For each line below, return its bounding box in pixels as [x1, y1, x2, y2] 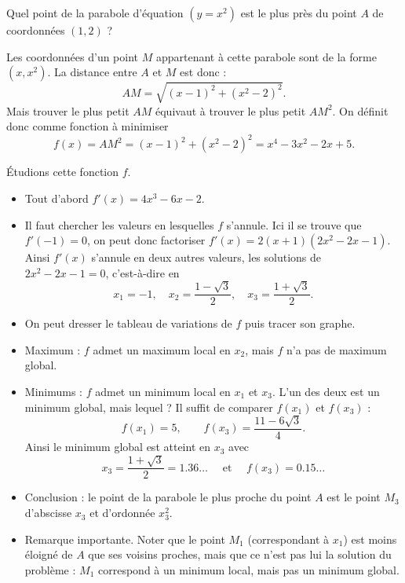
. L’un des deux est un [272, 383, 380, 400]
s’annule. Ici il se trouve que [226, 216, 362, 233]
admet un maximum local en [93, 341, 231, 357]
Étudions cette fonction [6, 163, 119, 180]
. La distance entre [47, 64, 137, 80]
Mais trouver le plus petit [6, 102, 130, 119]
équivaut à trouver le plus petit [155, 102, 306, 119]
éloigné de [24, 546, 73, 563]
